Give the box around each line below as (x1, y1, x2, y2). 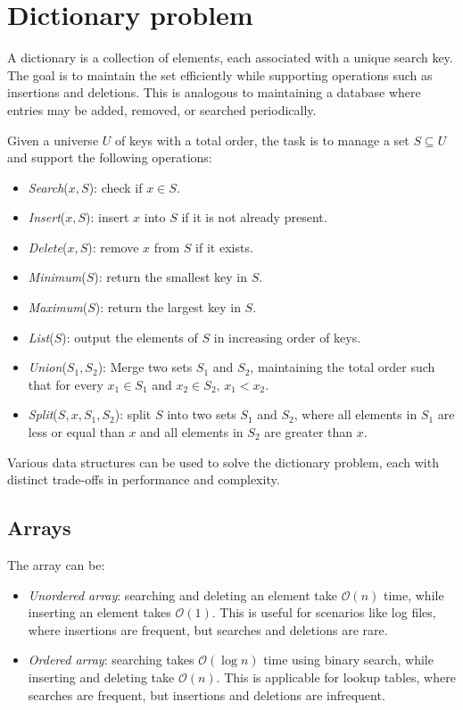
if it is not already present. (181, 208, 327, 227)
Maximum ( (28, 298, 88, 317)
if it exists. (195, 237, 253, 256)
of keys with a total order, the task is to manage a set (114, 130, 409, 149)
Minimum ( (28, 268, 87, 286)
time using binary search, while (263, 650, 434, 669)
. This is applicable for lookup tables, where (216, 667, 456, 686)
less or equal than (28, 423, 125, 442)
